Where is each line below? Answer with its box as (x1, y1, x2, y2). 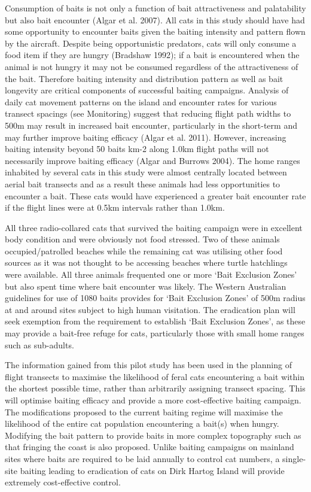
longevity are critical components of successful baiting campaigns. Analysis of (5, 84, 289, 96)
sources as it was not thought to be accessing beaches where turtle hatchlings (5, 256, 288, 269)
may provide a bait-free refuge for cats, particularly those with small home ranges (5, 327, 304, 339)
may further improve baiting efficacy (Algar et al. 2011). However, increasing (5, 130, 286, 143)
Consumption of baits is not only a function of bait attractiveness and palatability (5, 2, 306, 14)
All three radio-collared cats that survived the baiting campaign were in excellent (5, 221, 303, 233)
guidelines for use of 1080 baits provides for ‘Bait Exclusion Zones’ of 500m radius (5, 291, 306, 304)
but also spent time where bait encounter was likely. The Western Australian (5, 280, 286, 292)
